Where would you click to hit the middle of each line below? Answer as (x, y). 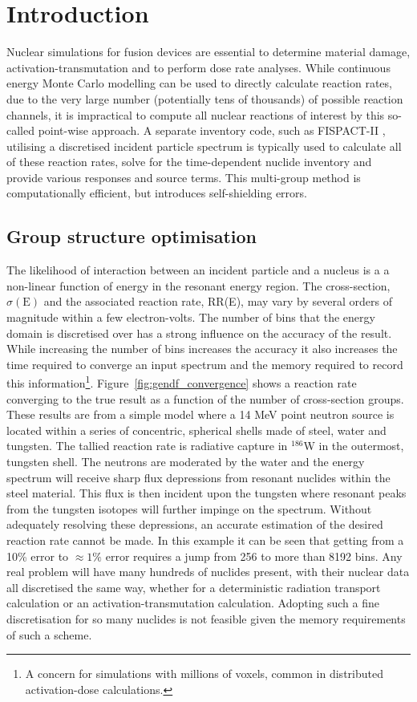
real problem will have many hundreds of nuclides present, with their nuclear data (208, 572)
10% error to (38, 556)
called (20, 130)
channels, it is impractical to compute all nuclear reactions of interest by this (196, 114)
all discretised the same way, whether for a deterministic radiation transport (194, 587)
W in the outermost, (354, 446)
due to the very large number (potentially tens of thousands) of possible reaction (205, 98)
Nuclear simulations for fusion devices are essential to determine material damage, (208, 52)
